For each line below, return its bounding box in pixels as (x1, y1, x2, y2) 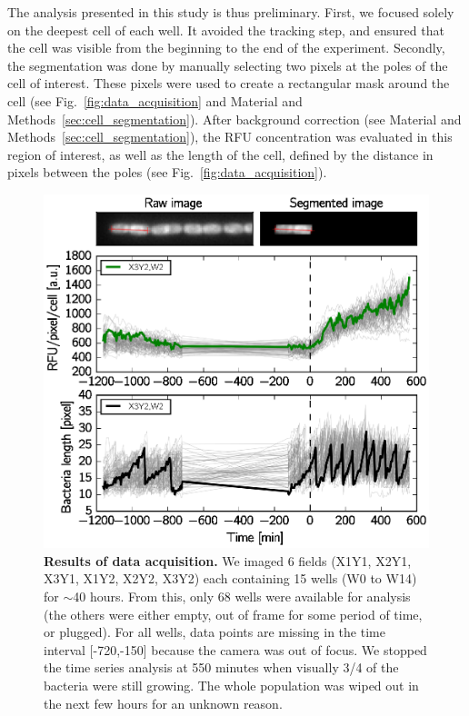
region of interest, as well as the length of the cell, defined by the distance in (7, 144, 434, 164)
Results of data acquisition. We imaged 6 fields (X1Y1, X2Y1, (44, 551, 412, 570)
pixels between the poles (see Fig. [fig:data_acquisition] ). (7, 163, 327, 182)
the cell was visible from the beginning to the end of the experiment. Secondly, (7, 38, 445, 57)
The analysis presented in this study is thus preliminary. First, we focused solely (7, 3, 454, 21)
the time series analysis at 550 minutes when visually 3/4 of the (44, 658, 399, 677)
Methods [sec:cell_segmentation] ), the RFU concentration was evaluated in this (7, 127, 453, 146)
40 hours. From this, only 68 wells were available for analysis (73, 586, 411, 605)
